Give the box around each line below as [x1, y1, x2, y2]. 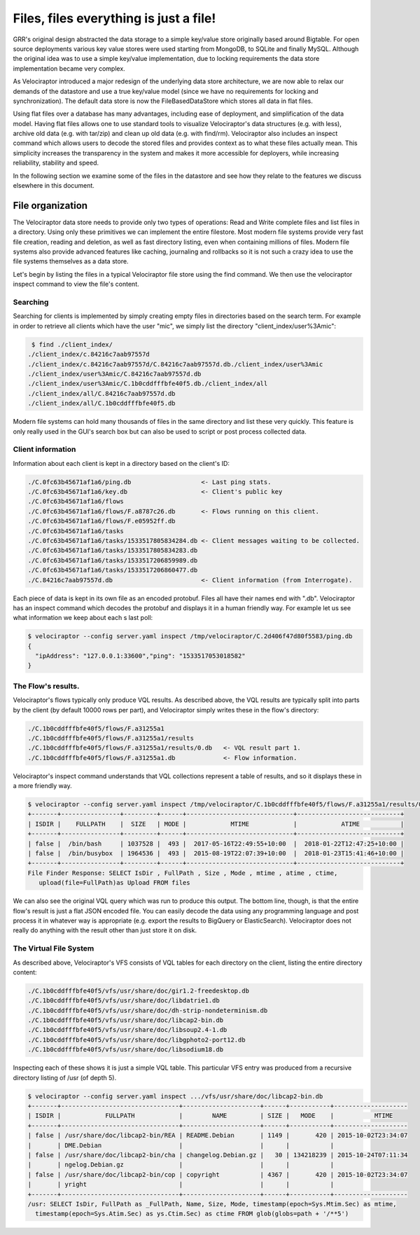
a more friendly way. [13, 782, 73, 790]
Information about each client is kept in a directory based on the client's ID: [13, 459, 230, 467]
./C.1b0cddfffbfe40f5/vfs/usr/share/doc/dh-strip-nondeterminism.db [27, 1006, 268, 1014]
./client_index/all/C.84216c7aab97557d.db [27, 389, 176, 397]
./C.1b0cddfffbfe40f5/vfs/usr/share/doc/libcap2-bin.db [27, 1016, 224, 1024]
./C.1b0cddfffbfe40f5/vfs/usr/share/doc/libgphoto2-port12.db [27, 1035, 246, 1044]
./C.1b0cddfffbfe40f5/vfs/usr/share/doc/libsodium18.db [27, 1046, 224, 1054]
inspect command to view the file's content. [13, 280, 139, 289]
